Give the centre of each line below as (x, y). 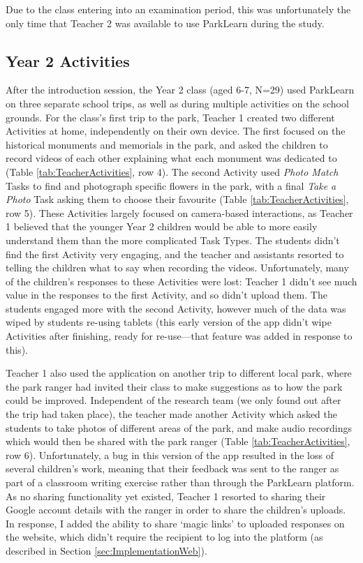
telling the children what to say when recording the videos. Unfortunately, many (177, 268)
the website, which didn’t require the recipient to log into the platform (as (164, 537)
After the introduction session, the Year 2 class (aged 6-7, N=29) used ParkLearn (180, 90)
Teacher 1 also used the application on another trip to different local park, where (179, 373)
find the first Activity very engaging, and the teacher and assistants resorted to (175, 254)
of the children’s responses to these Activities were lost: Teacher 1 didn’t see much (181, 281)
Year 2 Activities (68, 60)
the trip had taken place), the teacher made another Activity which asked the (172, 414)
